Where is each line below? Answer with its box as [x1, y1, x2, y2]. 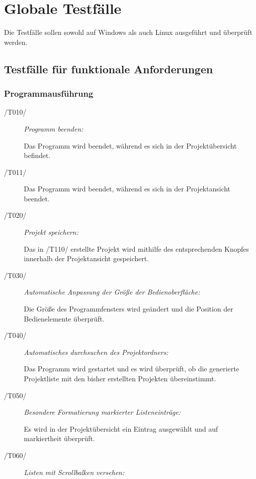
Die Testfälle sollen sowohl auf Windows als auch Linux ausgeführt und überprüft [4, 27, 253, 37]
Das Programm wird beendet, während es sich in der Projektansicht [24, 183, 231, 194]
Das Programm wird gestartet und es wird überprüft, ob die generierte [24, 363, 240, 374]
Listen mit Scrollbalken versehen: [24, 467, 125, 477]
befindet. [24, 150, 51, 160]
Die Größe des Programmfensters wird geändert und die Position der [24, 304, 233, 314]
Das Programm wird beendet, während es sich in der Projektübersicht [24, 140, 237, 151]
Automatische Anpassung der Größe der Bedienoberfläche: [24, 287, 200, 297]
